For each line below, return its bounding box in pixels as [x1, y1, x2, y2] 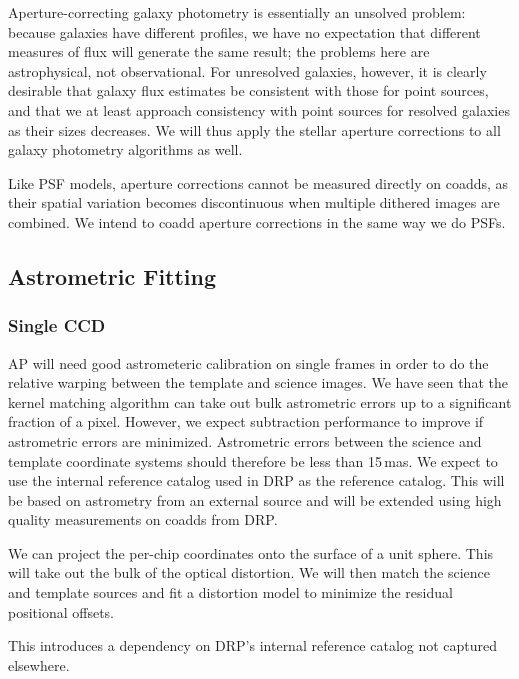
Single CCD [8, 313, 106, 338]
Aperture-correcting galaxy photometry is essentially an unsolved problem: [8, 2, 466, 22]
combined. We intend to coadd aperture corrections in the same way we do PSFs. [8, 211, 506, 232]
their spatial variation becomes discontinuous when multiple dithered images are [8, 192, 500, 213]
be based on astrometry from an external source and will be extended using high [8, 489, 502, 510]
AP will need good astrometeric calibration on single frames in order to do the [8, 352, 489, 373]
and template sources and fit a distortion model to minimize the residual [8, 582, 453, 603]
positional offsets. [8, 601, 115, 622]
